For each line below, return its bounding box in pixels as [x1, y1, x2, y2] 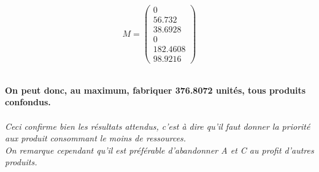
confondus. [5, 95, 51, 108]
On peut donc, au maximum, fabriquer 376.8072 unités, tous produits [5, 83, 306, 96]
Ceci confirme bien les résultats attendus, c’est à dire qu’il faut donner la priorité [5, 119, 310, 132]
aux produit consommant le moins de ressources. [5, 132, 186, 144]
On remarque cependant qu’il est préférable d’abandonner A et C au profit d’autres [5, 143, 314, 156]
